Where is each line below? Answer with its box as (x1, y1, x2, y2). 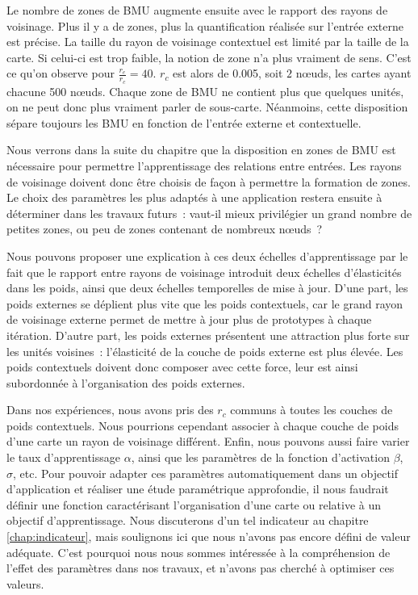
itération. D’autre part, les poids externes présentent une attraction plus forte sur (6, 326, 410, 343)
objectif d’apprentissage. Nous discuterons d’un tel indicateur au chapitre (6, 512, 369, 529)
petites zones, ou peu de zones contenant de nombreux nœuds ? (6, 220, 323, 237)
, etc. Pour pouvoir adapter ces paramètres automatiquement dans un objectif (13, 464, 399, 481)
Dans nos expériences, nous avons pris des (6, 401, 214, 418)
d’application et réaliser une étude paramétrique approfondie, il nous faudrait (6, 480, 389, 497)
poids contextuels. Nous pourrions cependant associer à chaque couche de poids (6, 417, 399, 434)
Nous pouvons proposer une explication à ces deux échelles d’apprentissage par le (6, 247, 408, 264)
